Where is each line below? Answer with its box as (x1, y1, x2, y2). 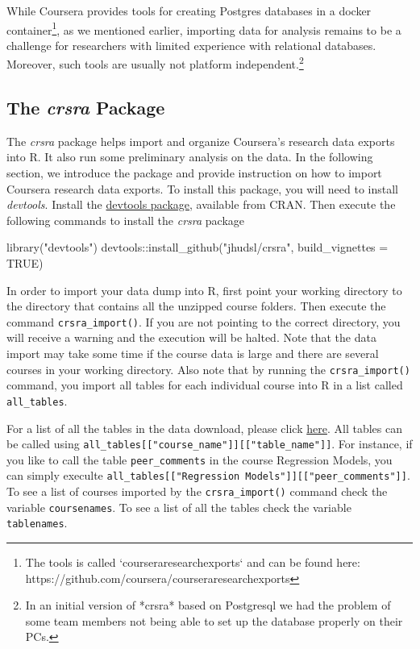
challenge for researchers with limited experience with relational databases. (6, 36, 376, 53)
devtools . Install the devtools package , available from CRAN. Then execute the (6, 196, 396, 213)
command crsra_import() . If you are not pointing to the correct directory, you (6, 313, 401, 330)
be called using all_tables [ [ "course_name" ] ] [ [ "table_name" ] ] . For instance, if (6, 435, 413, 452)
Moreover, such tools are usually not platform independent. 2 (6, 53, 304, 73)
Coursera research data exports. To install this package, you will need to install (6, 180, 398, 197)
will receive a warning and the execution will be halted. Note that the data (6, 329, 376, 346)
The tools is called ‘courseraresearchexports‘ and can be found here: (25, 554, 360, 571)
